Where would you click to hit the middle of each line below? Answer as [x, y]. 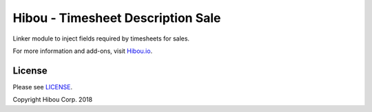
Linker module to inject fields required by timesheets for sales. [101, 38]
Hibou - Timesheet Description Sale [117, 18]
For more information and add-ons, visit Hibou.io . [83, 51]
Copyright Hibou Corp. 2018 [53, 100]
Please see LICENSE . [42, 87]
